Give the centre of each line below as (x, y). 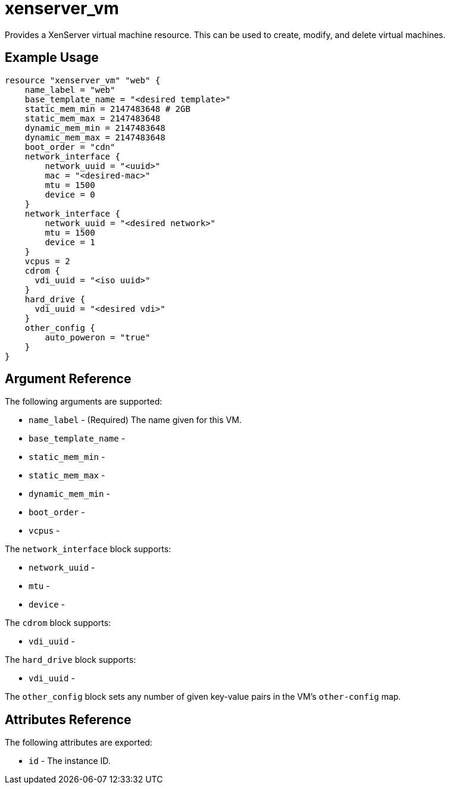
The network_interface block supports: (88, 549)
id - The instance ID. (70, 761)
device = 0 (70, 194)
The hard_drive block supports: (71, 660)
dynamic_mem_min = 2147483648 (95, 128)
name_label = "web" (70, 90)
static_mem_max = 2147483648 (93, 118)
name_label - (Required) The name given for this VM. (135, 420)
